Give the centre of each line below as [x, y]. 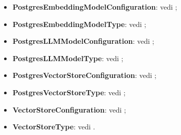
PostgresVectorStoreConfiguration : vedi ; [84, 75]
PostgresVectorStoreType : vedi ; [69, 92]
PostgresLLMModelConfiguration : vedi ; [83, 41]
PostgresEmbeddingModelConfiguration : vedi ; [95, 7]
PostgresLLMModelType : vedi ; [68, 58]
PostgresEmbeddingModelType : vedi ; [79, 24]
